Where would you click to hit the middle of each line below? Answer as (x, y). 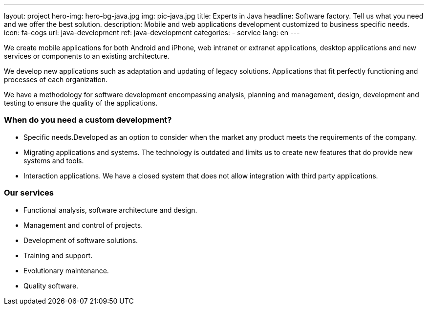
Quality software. (51, 286)
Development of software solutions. (81, 240)
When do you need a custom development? (88, 120)
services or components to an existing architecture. (87, 56)
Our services (29, 193)
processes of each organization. (56, 79)
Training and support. (58, 255)
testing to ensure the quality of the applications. (81, 103)
